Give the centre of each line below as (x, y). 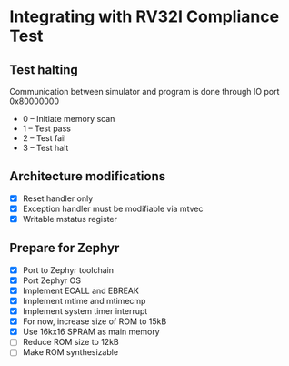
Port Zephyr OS (52, 280)
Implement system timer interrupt (85, 311)
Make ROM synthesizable (70, 352)
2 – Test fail (44, 138)
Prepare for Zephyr (65, 248)
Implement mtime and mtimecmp (84, 301)
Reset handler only (58, 198)
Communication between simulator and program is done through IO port (144, 91)
